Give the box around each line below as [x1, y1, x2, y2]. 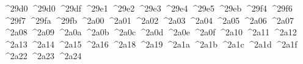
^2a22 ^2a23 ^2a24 [3, 49, 82, 62]
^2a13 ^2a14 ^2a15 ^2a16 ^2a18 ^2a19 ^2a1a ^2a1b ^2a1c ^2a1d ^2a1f [3, 37, 298, 50]
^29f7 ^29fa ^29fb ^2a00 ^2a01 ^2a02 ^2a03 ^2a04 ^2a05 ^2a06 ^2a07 [3, 13, 294, 26]
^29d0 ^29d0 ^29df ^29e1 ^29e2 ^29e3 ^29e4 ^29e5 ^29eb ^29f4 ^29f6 [3, 2, 293, 14]
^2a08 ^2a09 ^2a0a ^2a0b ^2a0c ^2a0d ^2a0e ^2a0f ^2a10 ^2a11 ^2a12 [3, 26, 297, 38]
